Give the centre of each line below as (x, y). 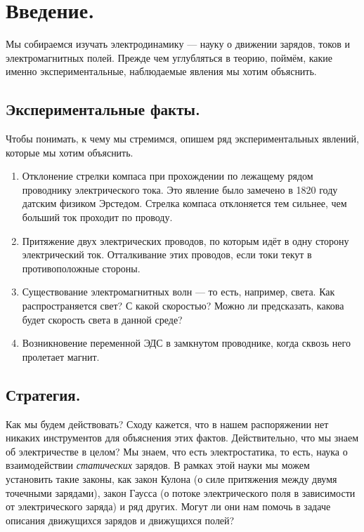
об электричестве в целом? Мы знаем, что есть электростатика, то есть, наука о (177, 451)
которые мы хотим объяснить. (70, 152)
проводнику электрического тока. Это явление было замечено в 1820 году (180, 189)
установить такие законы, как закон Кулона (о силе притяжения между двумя (171, 479)
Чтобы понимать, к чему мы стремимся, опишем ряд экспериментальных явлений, (182, 139)
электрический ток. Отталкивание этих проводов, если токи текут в (167, 254)
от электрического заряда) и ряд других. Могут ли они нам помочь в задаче (168, 506)
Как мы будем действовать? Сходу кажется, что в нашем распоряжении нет (167, 424)
